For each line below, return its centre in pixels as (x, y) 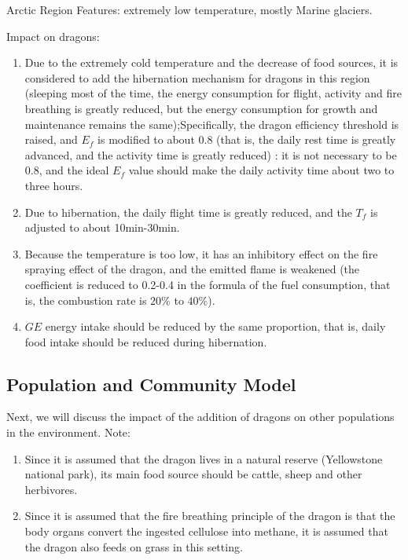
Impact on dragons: (53, 36)
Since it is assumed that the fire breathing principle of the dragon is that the (210, 516)
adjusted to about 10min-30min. (102, 227)
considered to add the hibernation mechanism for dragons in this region (197, 77)
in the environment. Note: (68, 432)
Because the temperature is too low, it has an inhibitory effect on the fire (201, 253)
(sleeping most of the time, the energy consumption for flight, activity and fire (213, 93)
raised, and (51, 139)
